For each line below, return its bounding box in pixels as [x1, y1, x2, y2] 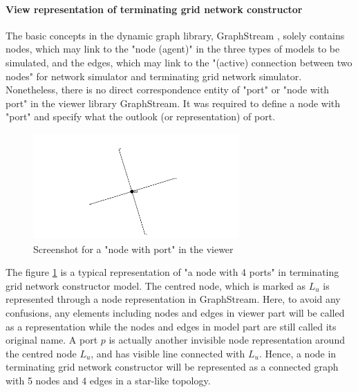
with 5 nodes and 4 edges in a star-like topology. [6, 373, 211, 387]
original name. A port [6, 333, 98, 347]
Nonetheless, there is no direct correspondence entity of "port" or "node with [6, 82, 330, 97]
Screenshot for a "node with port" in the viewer [33, 241, 234, 256]
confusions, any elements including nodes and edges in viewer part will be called [6, 305, 345, 319]
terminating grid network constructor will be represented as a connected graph [6, 360, 339, 374]
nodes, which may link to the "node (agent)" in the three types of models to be [6, 41, 340, 56]
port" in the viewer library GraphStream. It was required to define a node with [6, 95, 341, 110]
